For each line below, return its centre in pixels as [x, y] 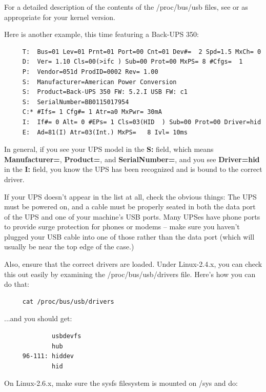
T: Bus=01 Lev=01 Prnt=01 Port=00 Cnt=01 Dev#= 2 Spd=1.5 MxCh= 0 [142, 52]
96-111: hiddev [48, 356]
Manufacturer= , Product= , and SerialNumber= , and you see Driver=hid [132, 159]
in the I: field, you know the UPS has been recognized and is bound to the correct [133, 169]
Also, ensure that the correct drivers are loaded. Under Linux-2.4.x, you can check [133, 264]
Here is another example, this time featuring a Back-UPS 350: [101, 34]
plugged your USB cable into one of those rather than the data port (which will [129, 236]
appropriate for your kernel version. [60, 17]
